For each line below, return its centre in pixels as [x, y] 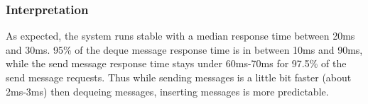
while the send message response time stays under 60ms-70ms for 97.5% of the [176, 63]
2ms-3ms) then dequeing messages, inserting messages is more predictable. [167, 91]
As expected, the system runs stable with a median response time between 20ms [180, 36]
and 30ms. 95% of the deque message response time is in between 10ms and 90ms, [184, 49]
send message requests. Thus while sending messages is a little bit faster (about [179, 77]
